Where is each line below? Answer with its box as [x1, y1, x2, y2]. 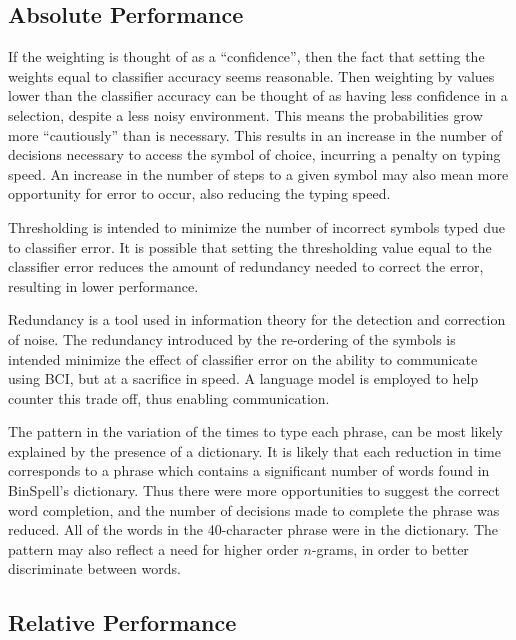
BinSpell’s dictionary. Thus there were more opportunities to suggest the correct [8, 480, 501, 501]
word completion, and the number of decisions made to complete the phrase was [8, 499, 500, 520]
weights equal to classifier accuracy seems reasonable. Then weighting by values [8, 65, 495, 86]
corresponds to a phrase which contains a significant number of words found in [8, 460, 490, 481]
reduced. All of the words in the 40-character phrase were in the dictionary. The [8, 519, 499, 540]
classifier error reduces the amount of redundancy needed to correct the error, [8, 256, 484, 277]
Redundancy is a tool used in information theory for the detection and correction [8, 309, 506, 330]
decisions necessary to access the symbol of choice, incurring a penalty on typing [8, 144, 501, 165]
